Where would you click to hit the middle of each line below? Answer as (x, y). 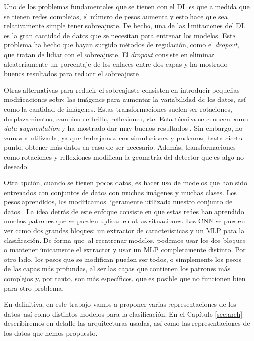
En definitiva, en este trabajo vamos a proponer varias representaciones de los (120, 304)
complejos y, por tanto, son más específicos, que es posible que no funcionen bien (125, 278)
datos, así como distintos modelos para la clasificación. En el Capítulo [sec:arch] (123, 313)
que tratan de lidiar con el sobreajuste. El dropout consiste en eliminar (109, 54)
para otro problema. (34, 288)
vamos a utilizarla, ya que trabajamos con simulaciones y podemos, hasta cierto (123, 137)
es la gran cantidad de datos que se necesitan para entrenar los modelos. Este (120, 35)
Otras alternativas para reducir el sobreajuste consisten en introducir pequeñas (122, 90)
